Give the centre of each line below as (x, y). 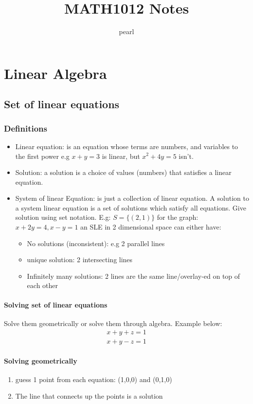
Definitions (26, 128)
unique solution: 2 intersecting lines (80, 260)
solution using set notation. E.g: (63, 217)
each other (43, 285)
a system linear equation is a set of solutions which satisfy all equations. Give (131, 207)
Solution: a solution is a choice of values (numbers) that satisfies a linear (123, 172)
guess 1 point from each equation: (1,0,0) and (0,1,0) (94, 379)
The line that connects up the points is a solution (89, 395)
